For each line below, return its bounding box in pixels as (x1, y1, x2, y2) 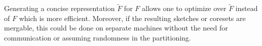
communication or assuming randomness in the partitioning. (4, 32, 191, 42)
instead (235, 3, 258, 13)
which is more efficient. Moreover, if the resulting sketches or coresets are (19, 12, 246, 23)
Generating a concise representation (4, 3, 115, 13)
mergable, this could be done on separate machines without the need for (4, 22, 228, 33)
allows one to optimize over (141, 3, 227, 13)
